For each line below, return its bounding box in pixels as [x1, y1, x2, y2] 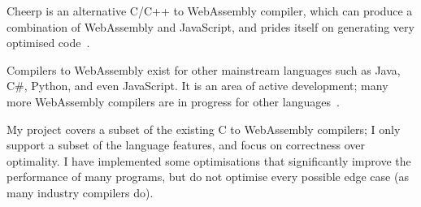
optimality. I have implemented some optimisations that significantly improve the [7, 152, 411, 169]
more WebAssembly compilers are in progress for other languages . [7, 93, 340, 110]
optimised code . [7, 34, 90, 51]
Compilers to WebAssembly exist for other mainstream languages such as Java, [7, 61, 401, 78]
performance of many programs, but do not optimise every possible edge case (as [7, 168, 409, 185]
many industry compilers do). [7, 183, 154, 201]
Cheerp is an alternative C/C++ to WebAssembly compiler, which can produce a [7, 2, 413, 19]
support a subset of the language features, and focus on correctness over [7, 136, 365, 153]
